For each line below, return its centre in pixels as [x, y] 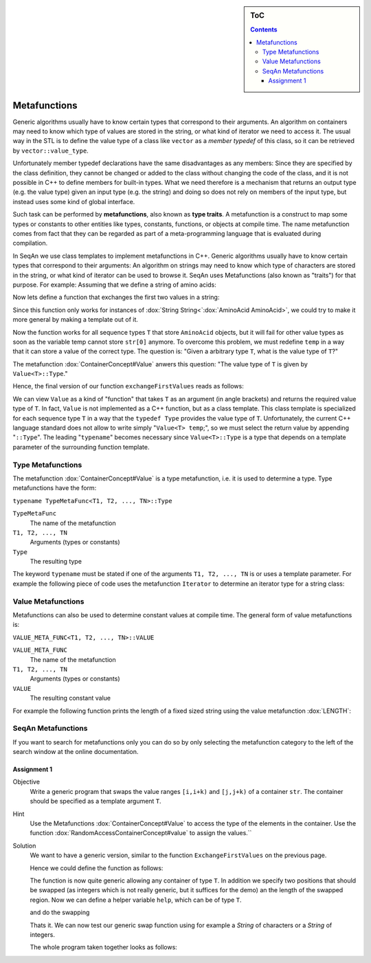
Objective [26, 782]
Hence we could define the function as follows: [97, 868]
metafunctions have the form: [55, 488]
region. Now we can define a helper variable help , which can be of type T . [136, 900]
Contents [264, 30]
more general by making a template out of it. [76, 320]
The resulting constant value [70, 698]
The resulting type [56, 562]
